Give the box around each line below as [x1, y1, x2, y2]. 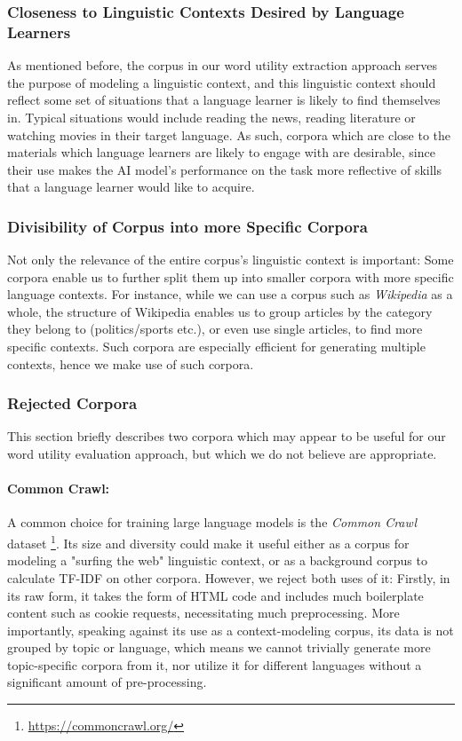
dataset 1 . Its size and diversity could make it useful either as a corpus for [7, 532, 410, 552]
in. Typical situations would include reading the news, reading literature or [7, 107, 416, 126]
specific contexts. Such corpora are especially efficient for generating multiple [7, 337, 426, 356]
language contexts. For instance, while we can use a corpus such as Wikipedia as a [7, 285, 453, 303]
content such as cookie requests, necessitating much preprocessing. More [7, 603, 400, 622]
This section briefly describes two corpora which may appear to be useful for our [7, 427, 446, 445]
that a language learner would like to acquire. [7, 177, 255, 196]
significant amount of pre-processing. [7, 673, 207, 691]
